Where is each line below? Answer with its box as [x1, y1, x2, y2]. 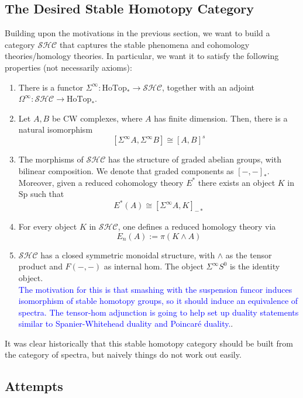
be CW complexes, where [51, 112, 143, 124]
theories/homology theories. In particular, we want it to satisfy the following [5, 50, 279, 62]
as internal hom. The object [104, 260, 204, 272]
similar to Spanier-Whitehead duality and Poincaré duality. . [18, 317, 233, 330]
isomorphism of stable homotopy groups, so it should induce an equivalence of [18, 295, 298, 307]
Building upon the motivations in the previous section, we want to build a [5, 27, 270, 39]
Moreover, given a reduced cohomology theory [18, 176, 184, 188]
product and [18, 260, 63, 272]
